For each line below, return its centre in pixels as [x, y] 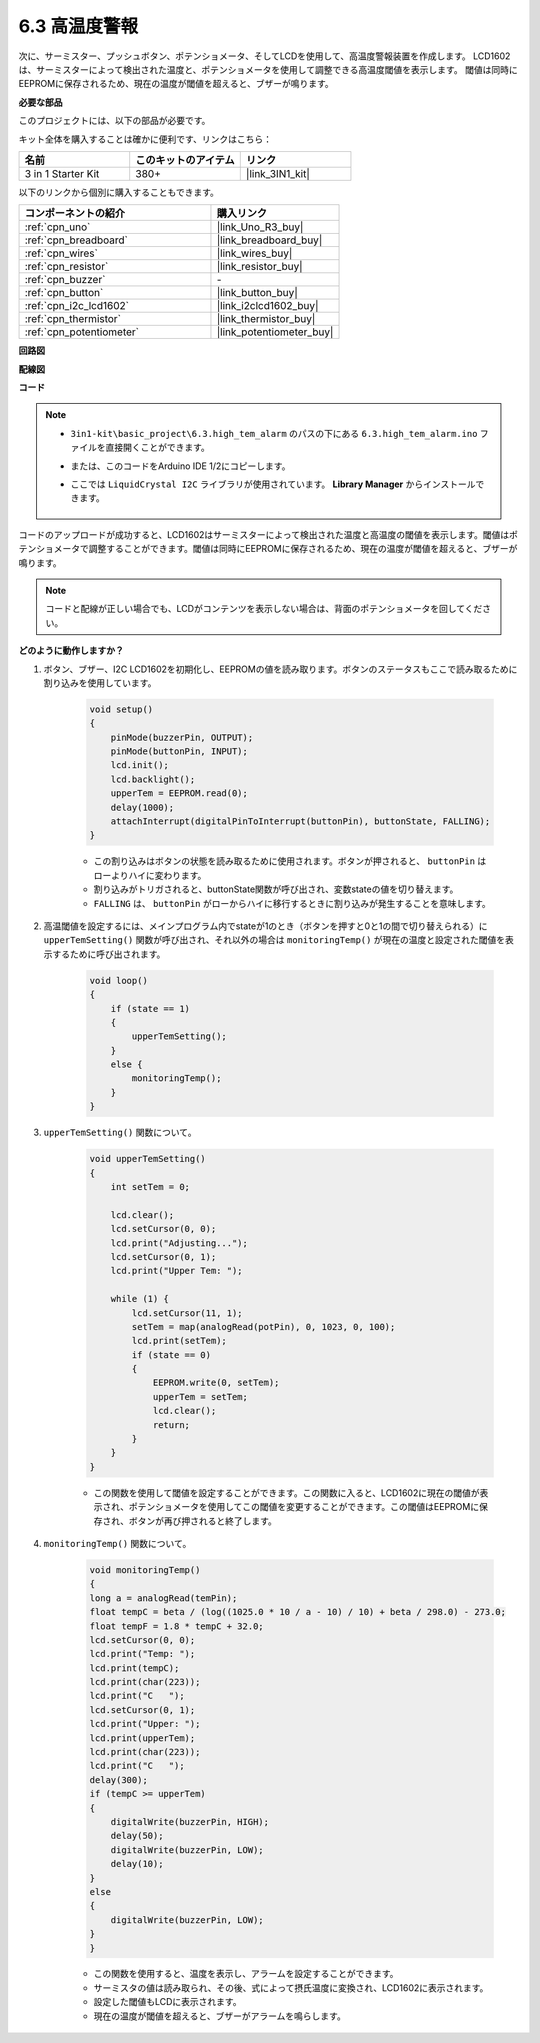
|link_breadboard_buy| [269, 240]
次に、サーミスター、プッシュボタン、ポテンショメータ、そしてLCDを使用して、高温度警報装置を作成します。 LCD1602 [264, 56]
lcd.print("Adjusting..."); [179, 1243]
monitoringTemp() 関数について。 [117, 1543]
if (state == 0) [171, 1354]
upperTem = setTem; [200, 1396]
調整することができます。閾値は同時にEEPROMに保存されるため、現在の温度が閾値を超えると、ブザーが [303, 549]
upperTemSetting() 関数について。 [120, 1132]
